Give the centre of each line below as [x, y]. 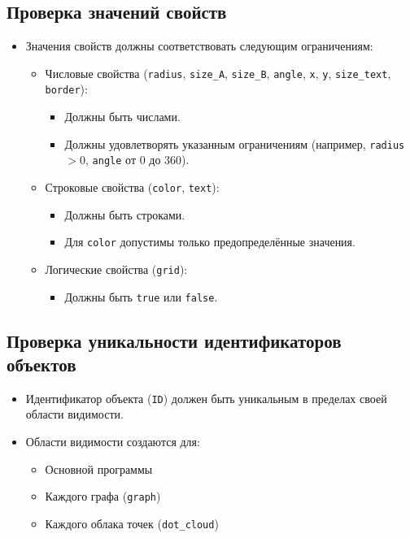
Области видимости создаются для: [113, 442]
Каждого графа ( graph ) [103, 496]
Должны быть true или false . [141, 296]
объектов [41, 364]
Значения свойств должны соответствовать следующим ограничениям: [199, 46]
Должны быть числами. [122, 117]
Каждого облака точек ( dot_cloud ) [132, 523]
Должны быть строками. [125, 214]
